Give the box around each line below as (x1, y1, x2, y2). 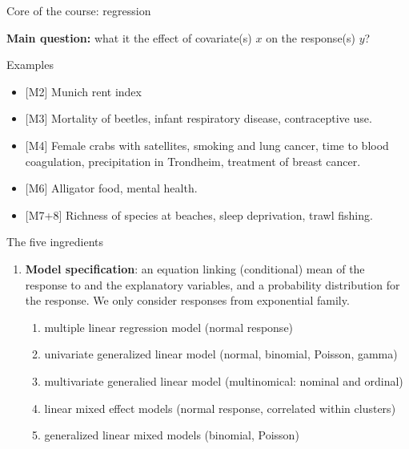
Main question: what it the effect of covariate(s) (6, 29, 252, 46)
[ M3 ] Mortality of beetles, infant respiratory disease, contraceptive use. (25, 110, 372, 127)
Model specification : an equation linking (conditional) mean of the (25, 260, 365, 277)
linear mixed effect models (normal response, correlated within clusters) (44, 399, 396, 416)
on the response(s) (266, 29, 356, 46)
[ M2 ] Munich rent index (25, 83, 142, 99)
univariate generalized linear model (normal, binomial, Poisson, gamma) (44, 346, 398, 362)
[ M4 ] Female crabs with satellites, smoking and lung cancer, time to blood (25, 136, 389, 153)
